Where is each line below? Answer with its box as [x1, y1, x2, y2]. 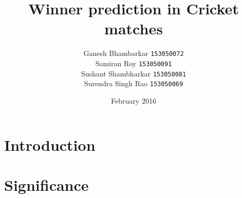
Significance [4, 174, 89, 195]
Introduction [4, 134, 96, 155]
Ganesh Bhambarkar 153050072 [83, 48, 184, 58]
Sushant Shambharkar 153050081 [81, 68, 187, 78]
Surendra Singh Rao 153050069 [84, 78, 183, 89]
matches [104, 18, 163, 39]
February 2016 [111, 95, 156, 106]
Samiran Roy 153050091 [95, 57, 172, 68]
